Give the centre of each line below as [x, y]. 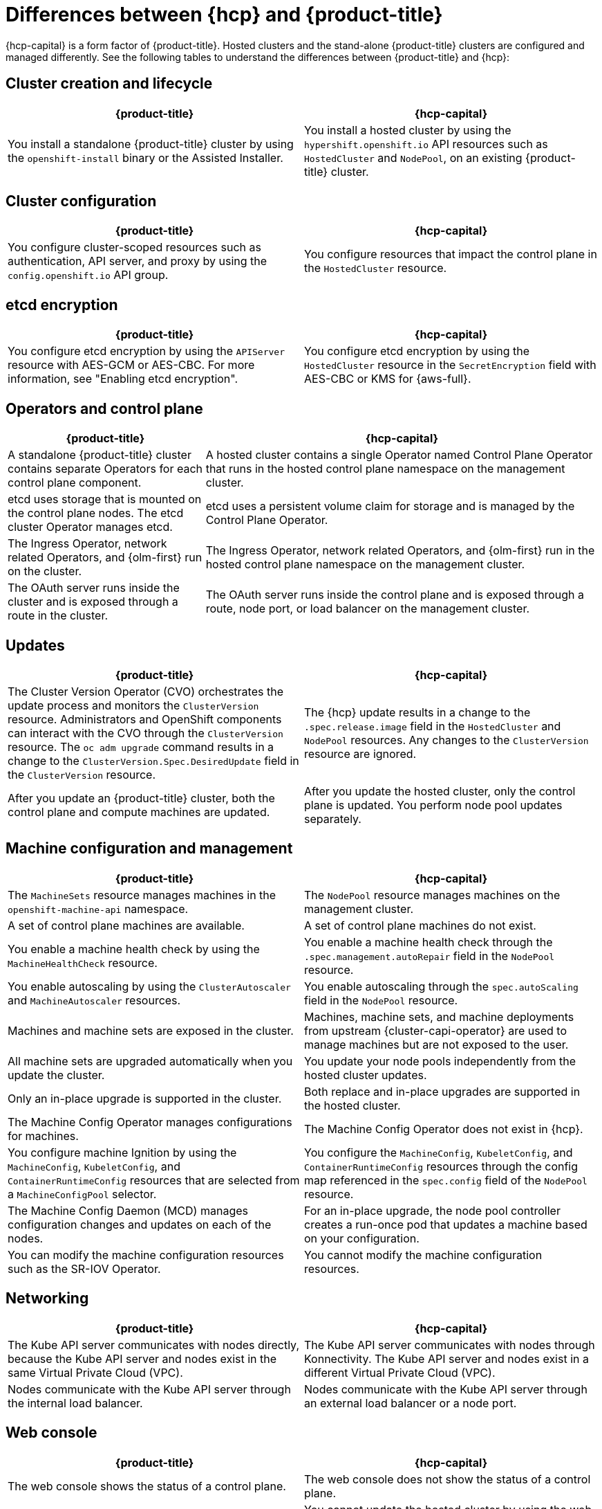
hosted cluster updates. [366, 1075]
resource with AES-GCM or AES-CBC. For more [131, 365]
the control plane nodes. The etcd [96, 513]
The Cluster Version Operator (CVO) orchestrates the [145, 691]
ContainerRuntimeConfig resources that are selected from [154, 1180]
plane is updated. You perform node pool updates [433, 805]
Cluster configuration [81, 201]
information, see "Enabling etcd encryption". [123, 379]
